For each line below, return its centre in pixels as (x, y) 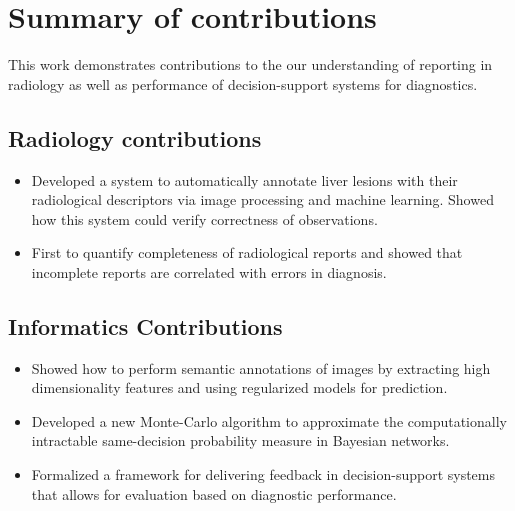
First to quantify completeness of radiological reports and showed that (247, 252)
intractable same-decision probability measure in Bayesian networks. (240, 440)
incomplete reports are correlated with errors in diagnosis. (209, 271)
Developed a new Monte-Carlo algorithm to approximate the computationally (269, 420)
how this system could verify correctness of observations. (204, 218)
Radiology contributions (135, 137)
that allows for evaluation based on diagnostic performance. (214, 493)
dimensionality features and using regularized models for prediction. (239, 387)
